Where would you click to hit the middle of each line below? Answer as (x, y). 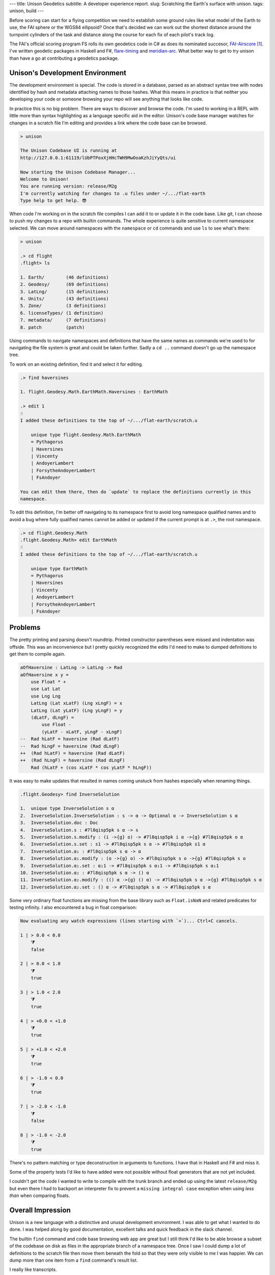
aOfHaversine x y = (44, 675)
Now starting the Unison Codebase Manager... (78, 172)
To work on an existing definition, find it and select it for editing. (76, 364)
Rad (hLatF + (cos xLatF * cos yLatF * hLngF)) (91, 767)
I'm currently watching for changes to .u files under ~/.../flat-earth (113, 193)
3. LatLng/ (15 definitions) (64, 291)
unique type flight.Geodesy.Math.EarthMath (86, 435)
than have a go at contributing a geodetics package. (64, 58)
